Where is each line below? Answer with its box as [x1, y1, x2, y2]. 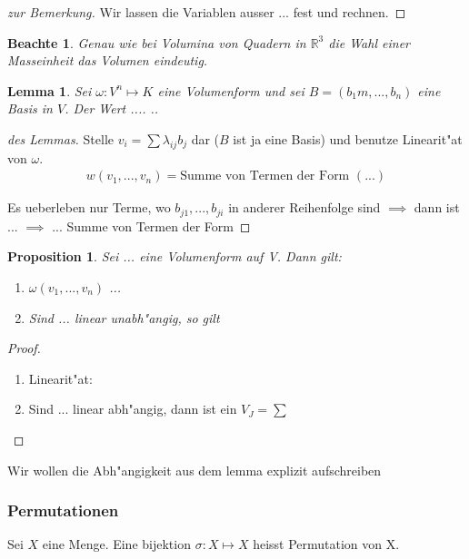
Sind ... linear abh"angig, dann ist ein [28, 399, 237, 418]
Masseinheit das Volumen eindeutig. [7, 51, 208, 70]
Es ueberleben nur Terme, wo [7, 198, 171, 217]
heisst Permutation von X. [253, 534, 400, 554]
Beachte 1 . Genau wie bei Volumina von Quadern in [7, 33, 306, 52]
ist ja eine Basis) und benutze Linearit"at [233, 129, 463, 148]
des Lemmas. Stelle [7, 129, 115, 148]
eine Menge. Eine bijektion [42, 534, 191, 554]
